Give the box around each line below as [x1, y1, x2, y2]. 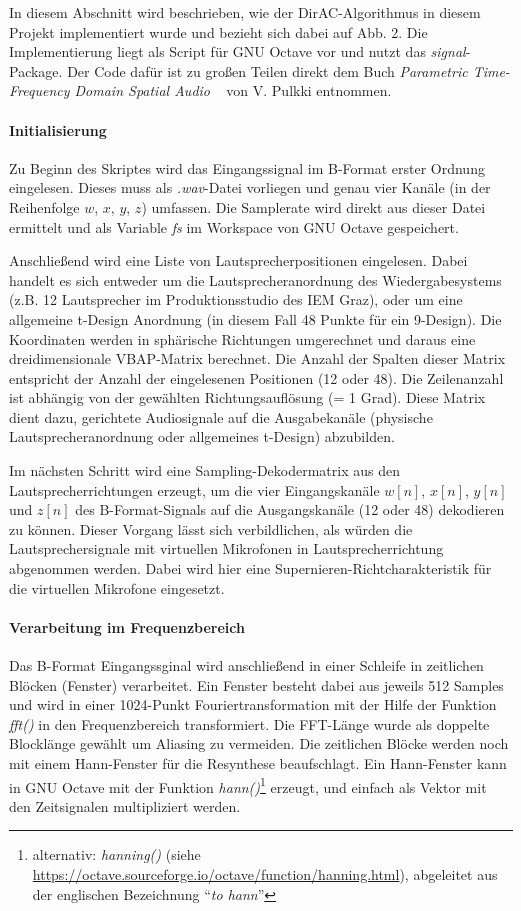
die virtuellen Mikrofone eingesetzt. [9, 577, 225, 598]
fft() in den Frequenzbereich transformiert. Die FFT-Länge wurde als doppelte [9, 713, 490, 734]
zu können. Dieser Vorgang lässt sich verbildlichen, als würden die [9, 518, 413, 539]
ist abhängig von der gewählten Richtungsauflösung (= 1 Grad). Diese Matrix [9, 387, 486, 408]
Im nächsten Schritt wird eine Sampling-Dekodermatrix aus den [9, 460, 400, 481]
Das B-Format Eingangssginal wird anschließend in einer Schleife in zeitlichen [9, 655, 484, 676]
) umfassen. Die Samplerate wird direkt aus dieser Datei [141, 196, 486, 217]
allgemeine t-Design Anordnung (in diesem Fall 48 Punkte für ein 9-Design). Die [9, 308, 502, 329]
